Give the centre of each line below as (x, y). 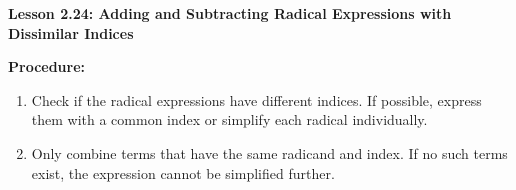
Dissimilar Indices (71, 32)
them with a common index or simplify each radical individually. (229, 119)
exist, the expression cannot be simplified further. (183, 172)
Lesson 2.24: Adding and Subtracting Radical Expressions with (230, 13)
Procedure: (47, 66)
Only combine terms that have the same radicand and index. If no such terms (269, 152)
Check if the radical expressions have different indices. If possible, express (256, 99)
